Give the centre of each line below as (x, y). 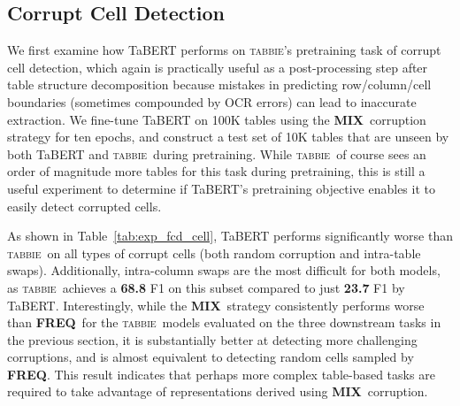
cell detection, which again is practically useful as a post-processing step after (218, 67)
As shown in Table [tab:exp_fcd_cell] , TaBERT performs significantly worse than (230, 236)
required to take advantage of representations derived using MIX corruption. (218, 391)
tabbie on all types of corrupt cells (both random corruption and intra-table (214, 253)
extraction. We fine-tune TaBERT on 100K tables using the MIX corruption (217, 119)
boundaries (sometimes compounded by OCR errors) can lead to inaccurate (212, 101)
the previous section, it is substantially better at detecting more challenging (212, 339)
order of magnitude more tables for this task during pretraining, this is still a (216, 171)
